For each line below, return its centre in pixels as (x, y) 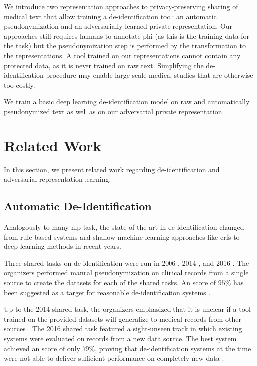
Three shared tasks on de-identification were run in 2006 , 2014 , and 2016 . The (127, 263)
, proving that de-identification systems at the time (173, 348)
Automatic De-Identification (78, 206)
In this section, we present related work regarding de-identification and (112, 169)
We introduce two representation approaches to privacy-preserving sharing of (121, 6)
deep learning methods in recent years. (63, 246)
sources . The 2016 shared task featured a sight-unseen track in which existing (123, 328)
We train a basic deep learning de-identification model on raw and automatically (127, 101)
